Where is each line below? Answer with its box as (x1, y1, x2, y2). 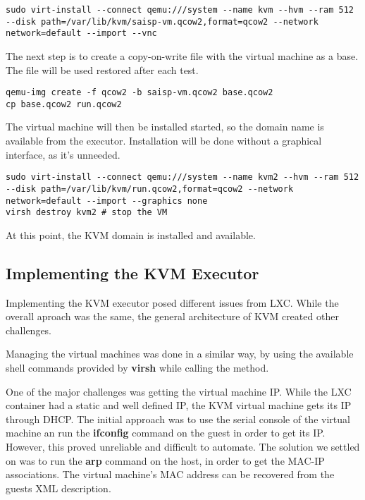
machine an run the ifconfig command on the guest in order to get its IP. (6, 425, 326, 440)
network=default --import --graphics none (6, 195, 208, 206)
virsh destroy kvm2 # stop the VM (6, 207, 168, 218)
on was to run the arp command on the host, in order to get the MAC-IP (6, 453, 325, 468)
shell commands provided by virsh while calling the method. (6, 360, 269, 375)
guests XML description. (6, 480, 111, 495)
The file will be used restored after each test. (6, 62, 199, 77)
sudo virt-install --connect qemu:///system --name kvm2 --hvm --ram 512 (6, 172, 359, 183)
